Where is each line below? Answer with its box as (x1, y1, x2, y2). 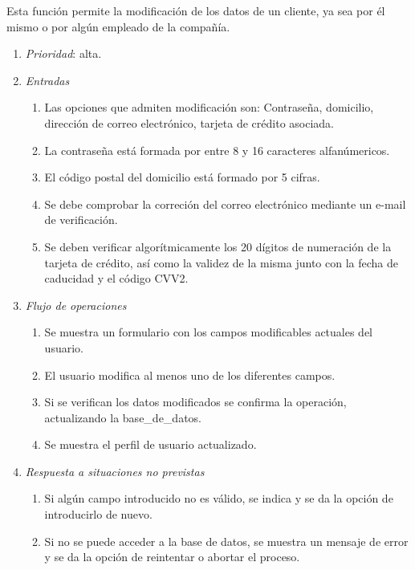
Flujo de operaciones (25, 296, 127, 313)
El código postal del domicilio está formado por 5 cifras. (44, 169, 320, 185)
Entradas (25, 71, 70, 88)
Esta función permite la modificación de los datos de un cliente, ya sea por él (6, 2, 385, 18)
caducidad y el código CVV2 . (44, 270, 189, 287)
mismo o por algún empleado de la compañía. (6, 18, 230, 35)
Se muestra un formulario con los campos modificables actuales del (44, 324, 373, 340)
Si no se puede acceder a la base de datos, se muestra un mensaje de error (44, 532, 409, 549)
